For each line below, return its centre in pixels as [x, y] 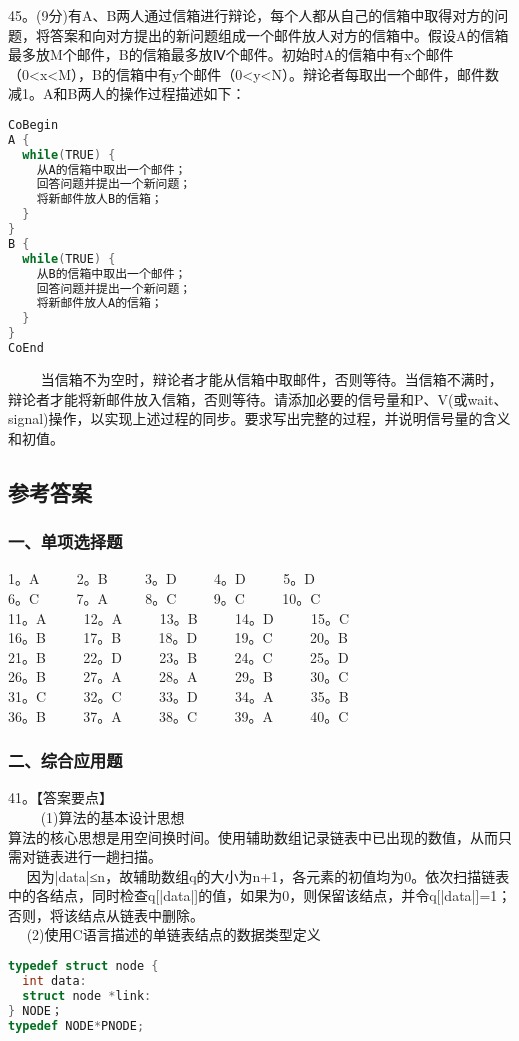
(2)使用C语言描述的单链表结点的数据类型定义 [173, 934]
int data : [54, 980]
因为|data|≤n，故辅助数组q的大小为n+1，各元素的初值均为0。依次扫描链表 [268, 875]
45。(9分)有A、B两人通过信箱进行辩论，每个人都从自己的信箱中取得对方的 [251, 15]
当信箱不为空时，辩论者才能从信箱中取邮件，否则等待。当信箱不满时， [271, 378]
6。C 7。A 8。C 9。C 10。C [164, 597]
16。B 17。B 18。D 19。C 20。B [178, 637]
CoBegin [33, 124]
